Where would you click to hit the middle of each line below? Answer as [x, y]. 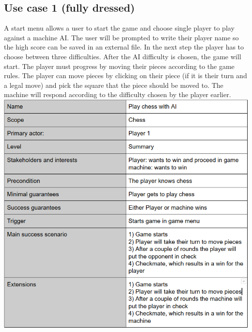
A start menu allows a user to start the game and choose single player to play [119, 28]
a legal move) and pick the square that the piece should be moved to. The [114, 85]
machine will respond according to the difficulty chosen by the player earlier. [118, 94]
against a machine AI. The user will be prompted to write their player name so [121, 37]
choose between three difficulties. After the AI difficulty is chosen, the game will [123, 56]
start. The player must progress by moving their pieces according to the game [119, 66]
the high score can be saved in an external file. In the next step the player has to [124, 47]
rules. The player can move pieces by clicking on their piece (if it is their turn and [126, 75]
